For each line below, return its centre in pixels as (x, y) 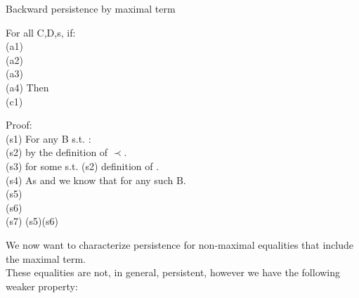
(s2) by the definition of (57, 152)
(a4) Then (27, 87)
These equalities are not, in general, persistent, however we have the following (173, 272)
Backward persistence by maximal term (91, 8)
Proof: (19, 125)
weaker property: (42, 286)
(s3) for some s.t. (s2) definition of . (83, 166)
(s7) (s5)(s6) (32, 221)
